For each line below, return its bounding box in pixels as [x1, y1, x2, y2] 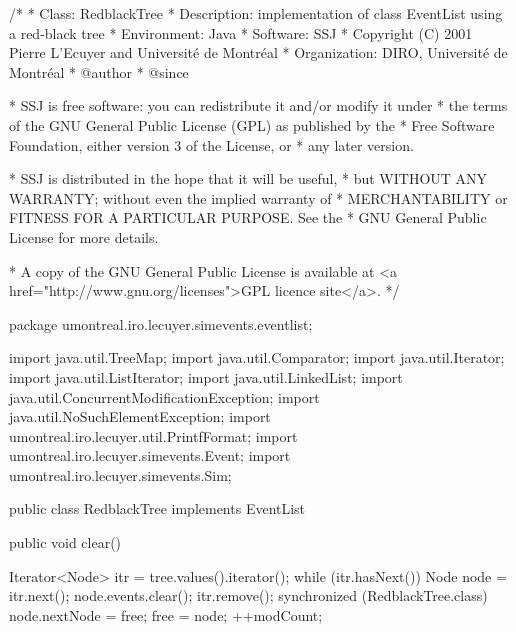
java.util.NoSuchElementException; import [9, 406, 271, 427]
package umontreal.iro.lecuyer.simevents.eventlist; [9, 313, 313, 334]
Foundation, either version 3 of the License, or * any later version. [9, 134, 414, 155]
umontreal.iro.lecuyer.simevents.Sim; [9, 464, 232, 485]
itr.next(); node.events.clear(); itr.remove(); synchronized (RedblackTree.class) [9, 585, 488, 606]
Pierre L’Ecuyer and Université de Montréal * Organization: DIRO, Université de [9, 42, 508, 63]
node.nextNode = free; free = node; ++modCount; [9, 604, 323, 625]
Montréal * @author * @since [9, 61, 189, 82]
